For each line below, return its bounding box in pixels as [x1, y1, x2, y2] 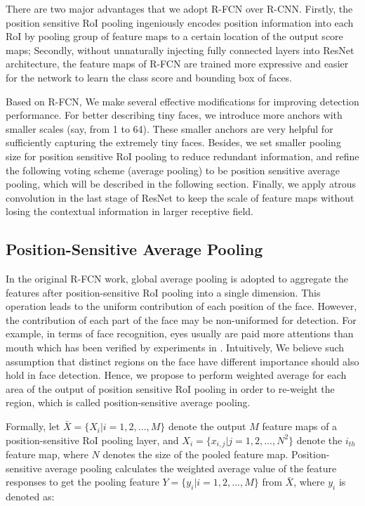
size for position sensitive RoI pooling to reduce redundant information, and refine [6, 148, 359, 163]
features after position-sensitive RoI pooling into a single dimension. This [6, 285, 321, 299]
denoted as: [6, 489, 55, 504]
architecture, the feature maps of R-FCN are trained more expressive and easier [6, 56, 349, 71]
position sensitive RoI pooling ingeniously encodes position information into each [6, 15, 354, 30]
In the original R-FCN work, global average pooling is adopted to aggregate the [6, 271, 348, 286]
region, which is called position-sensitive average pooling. [6, 395, 251, 410]
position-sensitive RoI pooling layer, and [6, 432, 179, 447]
